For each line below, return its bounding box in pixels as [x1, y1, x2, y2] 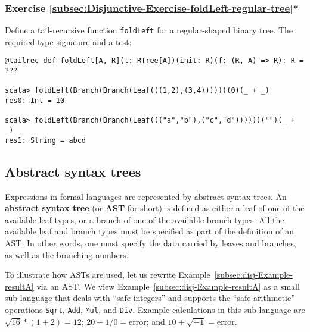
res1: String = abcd [5, 136, 86, 145]
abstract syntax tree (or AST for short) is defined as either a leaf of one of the [5, 202, 305, 214]
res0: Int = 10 [5, 96, 65, 105]
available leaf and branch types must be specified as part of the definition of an [5, 225, 294, 237]
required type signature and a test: [5, 35, 132, 48]
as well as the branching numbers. [5, 248, 129, 261]
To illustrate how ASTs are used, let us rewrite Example [5, 268, 210, 281]
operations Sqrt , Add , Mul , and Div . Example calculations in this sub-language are [5, 303, 305, 315]
